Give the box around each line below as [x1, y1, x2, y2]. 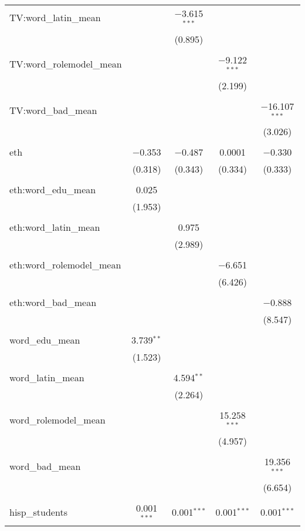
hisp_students [9, 505, 67, 519]
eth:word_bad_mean [9, 295, 97, 310]
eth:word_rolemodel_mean [9, 258, 121, 272]
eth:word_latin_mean [9, 220, 100, 234]
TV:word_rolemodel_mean [9, 57, 122, 71]
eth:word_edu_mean [9, 183, 96, 197]
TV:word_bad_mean [9, 103, 97, 117]
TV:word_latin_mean [9, 11, 101, 25]
